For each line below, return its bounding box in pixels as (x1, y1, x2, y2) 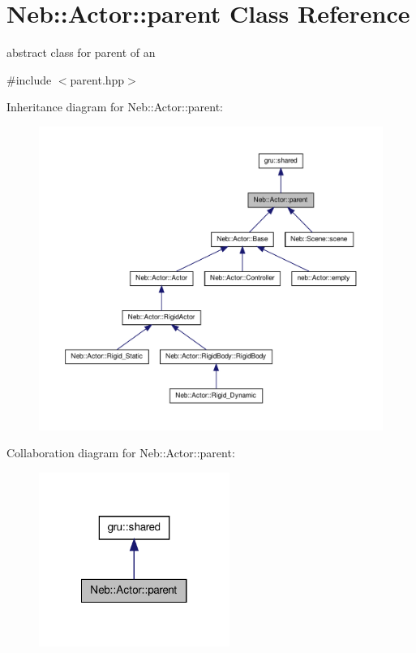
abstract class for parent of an (6, 44, 156, 61)
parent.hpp (70, 71, 125, 88)
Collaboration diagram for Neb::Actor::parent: (6, 444, 235, 461)
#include (6, 71, 52, 88)
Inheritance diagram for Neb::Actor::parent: (6, 98, 224, 115)
